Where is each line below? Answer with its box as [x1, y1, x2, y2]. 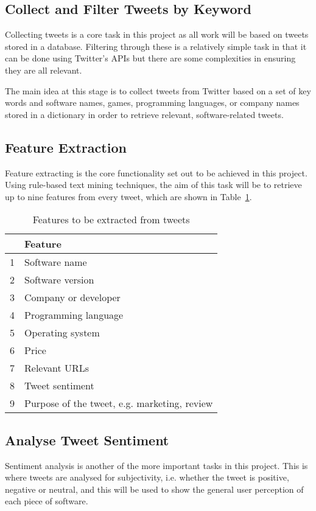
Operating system [24, 325, 100, 340]
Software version [24, 273, 94, 287]
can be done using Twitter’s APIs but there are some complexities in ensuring [5, 52, 296, 64]
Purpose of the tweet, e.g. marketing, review [24, 396, 213, 411]
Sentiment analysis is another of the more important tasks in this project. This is [5, 459, 308, 471]
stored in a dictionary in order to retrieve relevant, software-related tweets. [5, 108, 284, 120]
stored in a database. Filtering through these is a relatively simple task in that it [5, 40, 307, 52]
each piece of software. [5, 495, 88, 507]
